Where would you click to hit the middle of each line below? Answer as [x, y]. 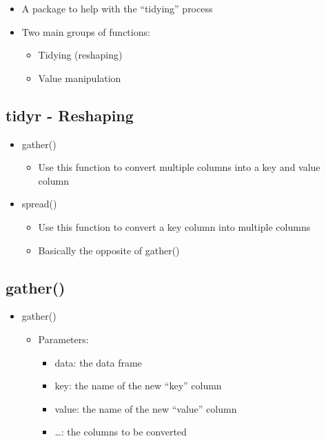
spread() [39, 204]
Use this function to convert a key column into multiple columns [174, 226]
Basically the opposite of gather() [109, 250]
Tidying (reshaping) [80, 55]
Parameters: [63, 339]
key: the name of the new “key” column [138, 386]
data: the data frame [98, 362]
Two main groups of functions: [86, 31]
